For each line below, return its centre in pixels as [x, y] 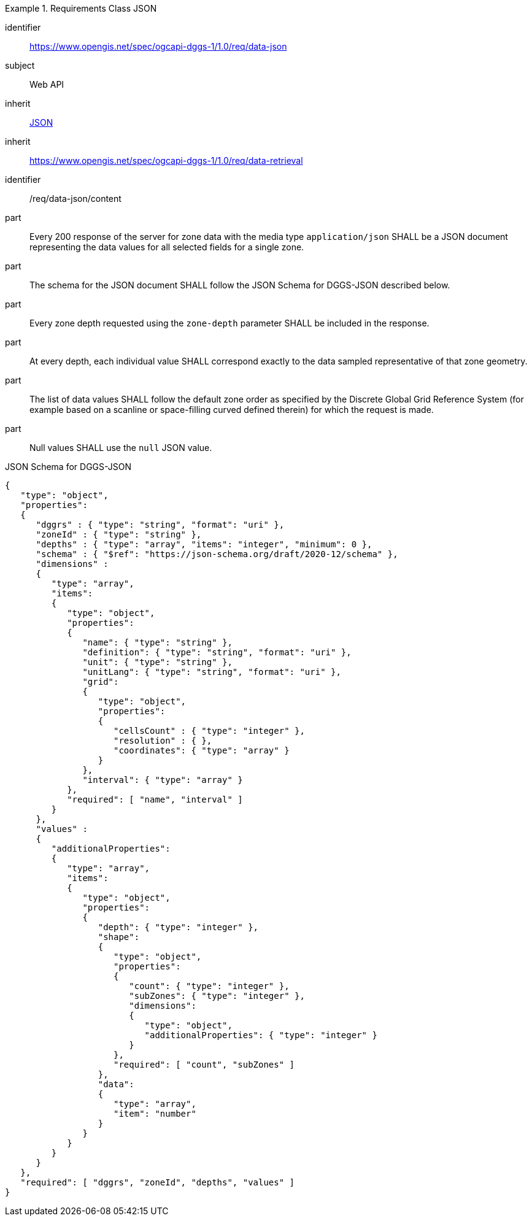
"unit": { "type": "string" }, [157, 662]
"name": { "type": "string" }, [157, 642]
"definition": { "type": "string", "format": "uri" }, [217, 652]
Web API [47, 84]
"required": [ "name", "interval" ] [155, 799]
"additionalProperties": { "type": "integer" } [261, 1035]
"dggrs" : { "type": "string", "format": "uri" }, [160, 525]
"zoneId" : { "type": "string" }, [119, 534]
